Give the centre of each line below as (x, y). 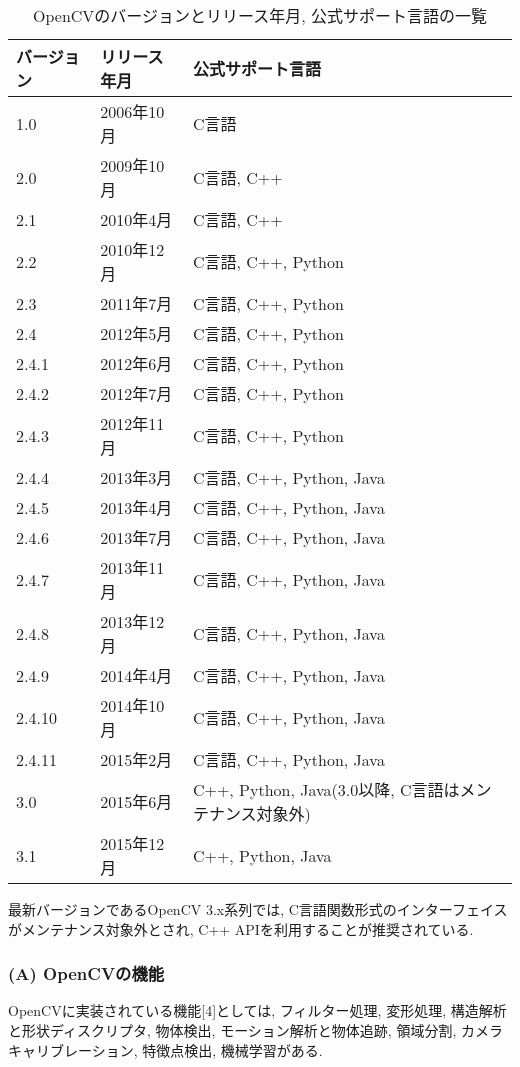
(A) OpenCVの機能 (86, 973)
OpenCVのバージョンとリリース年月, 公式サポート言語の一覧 (259, 15)
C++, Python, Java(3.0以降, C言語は (326, 789)
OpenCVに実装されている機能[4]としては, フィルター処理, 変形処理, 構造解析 (257, 1010)
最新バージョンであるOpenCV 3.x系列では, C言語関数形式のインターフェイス (258, 909)
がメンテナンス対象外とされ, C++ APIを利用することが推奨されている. (241, 928)
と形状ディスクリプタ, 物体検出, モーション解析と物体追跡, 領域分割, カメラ (255, 1030)
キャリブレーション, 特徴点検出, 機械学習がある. (165, 1049)
